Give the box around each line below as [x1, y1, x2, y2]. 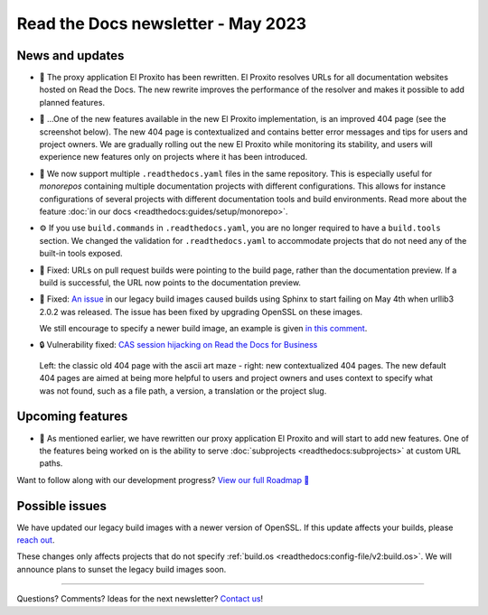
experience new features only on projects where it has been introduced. [39, 152, 308, 163]
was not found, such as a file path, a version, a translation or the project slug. [39, 385, 327, 396]
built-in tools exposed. [39, 248, 123, 259]
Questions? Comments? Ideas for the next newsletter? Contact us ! [16, 593, 264, 604]
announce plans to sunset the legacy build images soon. [16, 564, 227, 574]
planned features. [39, 97, 106, 107]
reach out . [16, 535, 55, 545]
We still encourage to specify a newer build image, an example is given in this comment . [39, 323, 368, 334]
